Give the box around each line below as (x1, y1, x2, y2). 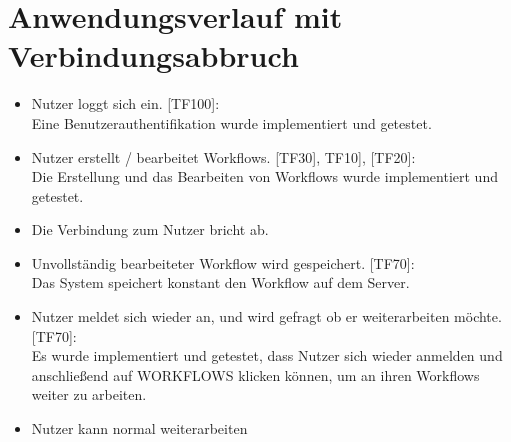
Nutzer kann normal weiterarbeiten (31, 418, 248, 439)
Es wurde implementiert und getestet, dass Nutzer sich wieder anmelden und (31, 345, 503, 366)
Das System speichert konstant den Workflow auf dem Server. (31, 272, 410, 293)
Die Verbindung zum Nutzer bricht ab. (31, 219, 269, 240)
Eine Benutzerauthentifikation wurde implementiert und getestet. (31, 112, 432, 133)
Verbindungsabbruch (8, 35, 299, 76)
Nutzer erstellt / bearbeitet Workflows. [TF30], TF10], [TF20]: (31, 146, 416, 167)
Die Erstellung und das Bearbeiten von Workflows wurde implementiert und (31, 166, 498, 187)
